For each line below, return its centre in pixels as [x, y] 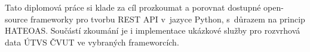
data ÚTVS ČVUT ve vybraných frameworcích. [92, 42]
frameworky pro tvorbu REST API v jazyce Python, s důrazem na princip [168, 19]
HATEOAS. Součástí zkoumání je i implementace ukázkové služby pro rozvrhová [153, 30]
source [16, 19]
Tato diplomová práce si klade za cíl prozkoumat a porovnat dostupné [133, 7]
